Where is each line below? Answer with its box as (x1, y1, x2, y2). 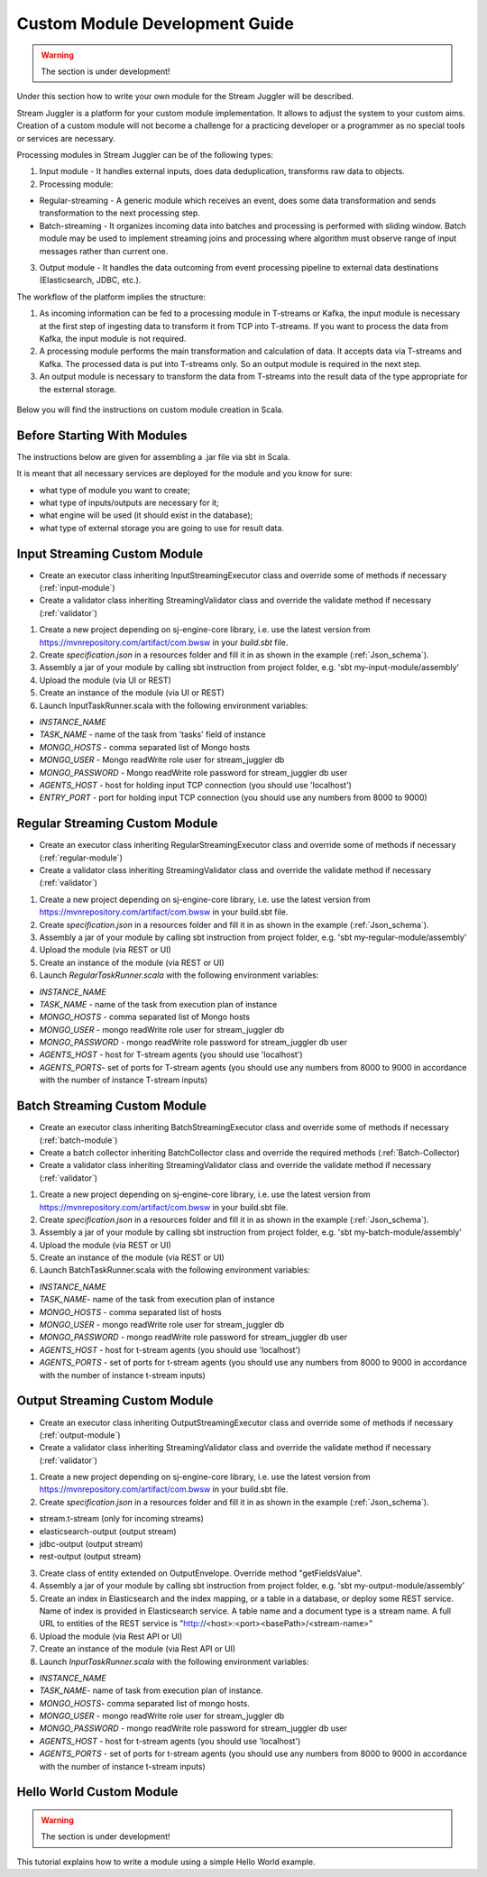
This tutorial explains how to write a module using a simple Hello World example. (16, 1856, 316, 1867)
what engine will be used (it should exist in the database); (39, 510, 253, 520)
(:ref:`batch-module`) (39, 1135, 118, 1146)
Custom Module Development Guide (16, 14, 295, 33)
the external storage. (39, 383, 117, 394)
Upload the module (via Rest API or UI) (39, 1631, 183, 1642)
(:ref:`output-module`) (39, 1430, 121, 1440)
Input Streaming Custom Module (16, 546, 204, 561)
